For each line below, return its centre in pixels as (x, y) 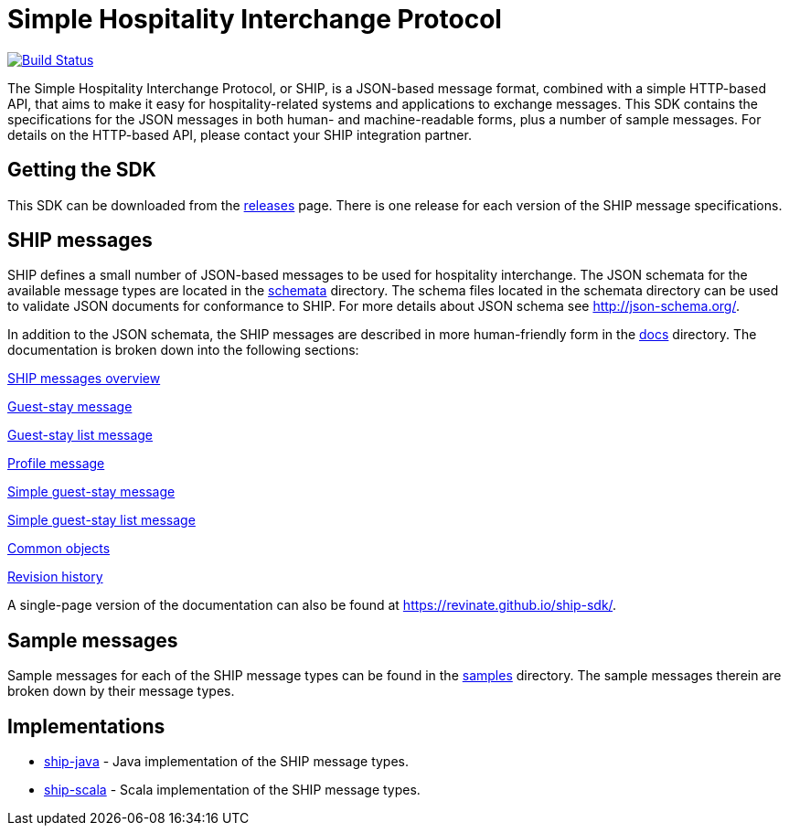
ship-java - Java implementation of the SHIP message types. (227, 762)
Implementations (86, 726)
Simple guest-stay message (91, 492)
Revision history (55, 577)
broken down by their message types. (121, 691)
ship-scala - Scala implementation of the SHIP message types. (232, 790)
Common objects (59, 549)
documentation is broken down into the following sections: (183, 350)
